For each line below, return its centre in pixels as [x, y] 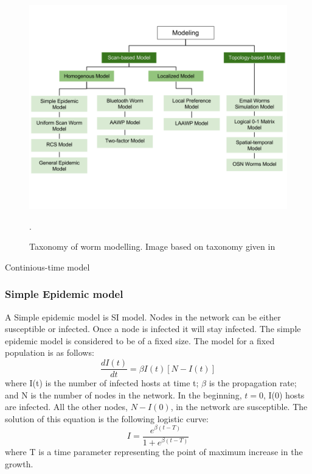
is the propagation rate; [253, 383]
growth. [19, 463]
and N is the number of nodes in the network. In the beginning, [123, 394]
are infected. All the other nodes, [66, 407]
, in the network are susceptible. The [239, 407]
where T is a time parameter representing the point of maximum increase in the [154, 452]
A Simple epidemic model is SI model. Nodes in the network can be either [143, 317]
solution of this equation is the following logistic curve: [107, 418]
